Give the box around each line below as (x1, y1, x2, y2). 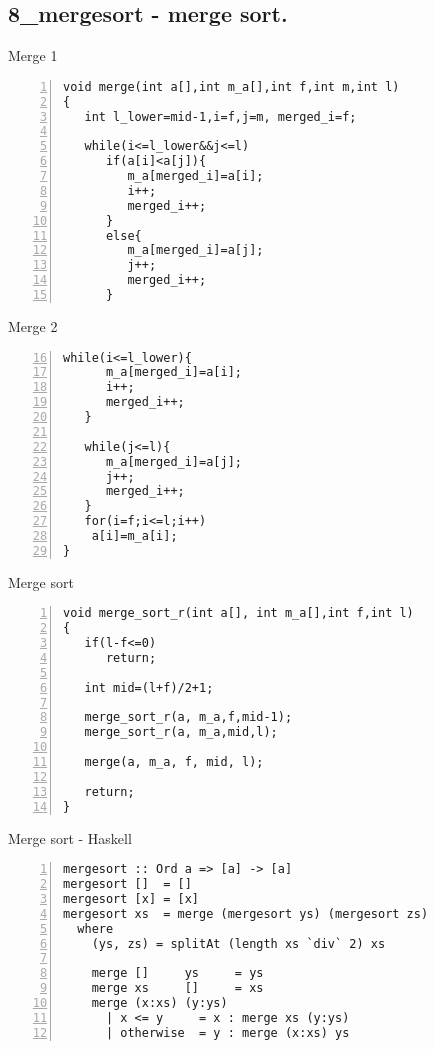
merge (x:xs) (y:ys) (91, 996, 228, 1011)
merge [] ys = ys (91, 966, 264, 981)
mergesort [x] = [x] (63, 891, 200, 906)
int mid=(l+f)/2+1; (84, 680, 214, 695)
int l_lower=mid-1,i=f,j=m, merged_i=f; (84, 109, 357, 124)
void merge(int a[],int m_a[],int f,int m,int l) (63, 79, 400, 94)
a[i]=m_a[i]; (91, 529, 178, 544)
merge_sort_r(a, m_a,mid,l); (84, 725, 278, 740)
